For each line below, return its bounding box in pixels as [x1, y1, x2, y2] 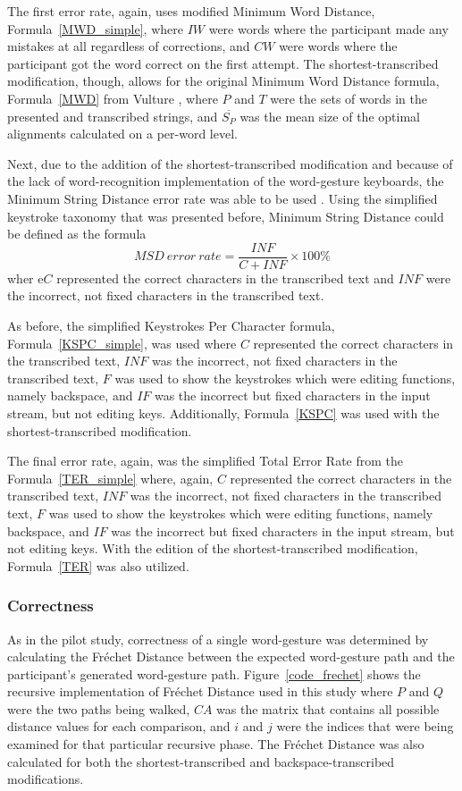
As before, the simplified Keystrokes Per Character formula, [7, 316, 335, 334]
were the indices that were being [276, 717, 454, 736]
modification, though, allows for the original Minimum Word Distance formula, [7, 72, 440, 90]
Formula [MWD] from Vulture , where [7, 88, 218, 107]
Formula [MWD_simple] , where [7, 19, 183, 38]
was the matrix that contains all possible [216, 699, 440, 718]
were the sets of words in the [270, 88, 427, 107]
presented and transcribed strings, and [7, 106, 218, 125]
